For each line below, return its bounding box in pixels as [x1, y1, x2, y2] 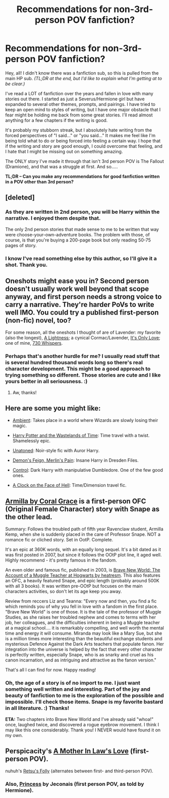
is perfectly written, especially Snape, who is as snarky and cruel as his [5, 652, 154, 658]
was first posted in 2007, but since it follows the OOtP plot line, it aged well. [5, 552, 162, 558]
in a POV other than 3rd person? [5, 178, 74, 185]
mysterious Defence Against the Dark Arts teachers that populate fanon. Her [5, 641, 164, 647]
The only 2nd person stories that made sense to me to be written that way [5, 226, 159, 232]
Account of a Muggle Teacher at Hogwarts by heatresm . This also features [5, 572, 160, 578]
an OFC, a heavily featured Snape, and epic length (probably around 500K [5, 578, 160, 584]
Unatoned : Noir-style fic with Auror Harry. [12, 448, 100, 454]
